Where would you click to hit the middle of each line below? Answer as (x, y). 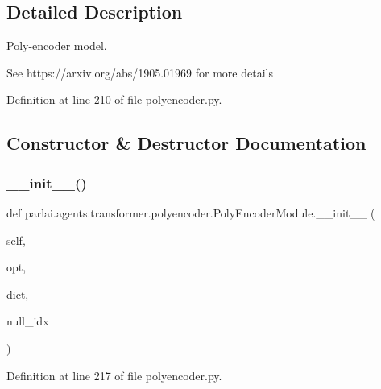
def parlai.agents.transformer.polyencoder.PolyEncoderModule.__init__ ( (191, 212)
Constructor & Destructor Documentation (186, 143)
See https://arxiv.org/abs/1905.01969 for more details (140, 72)
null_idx (28, 321)
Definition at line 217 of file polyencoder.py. (114, 375)
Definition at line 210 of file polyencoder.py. (114, 99)
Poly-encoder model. (57, 46)
